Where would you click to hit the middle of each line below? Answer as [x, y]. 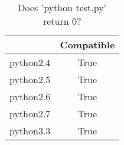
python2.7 [30, 113]
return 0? [62, 21]
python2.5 [30, 79]
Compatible [87, 45]
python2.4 [30, 62]
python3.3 [30, 131]
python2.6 [30, 96]
